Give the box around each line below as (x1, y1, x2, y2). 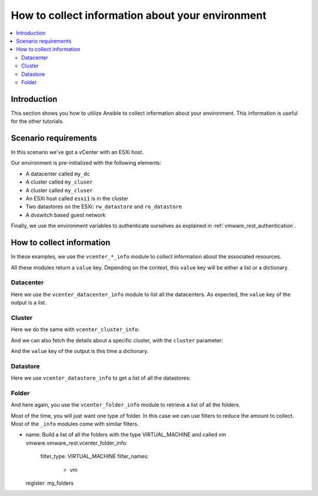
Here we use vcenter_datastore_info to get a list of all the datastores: (11, 374, 191, 382)
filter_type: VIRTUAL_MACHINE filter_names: (40, 453, 149, 460)
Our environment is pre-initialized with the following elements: (11, 159, 162, 167)
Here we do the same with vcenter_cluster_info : (11, 326, 140, 333)
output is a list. (11, 299, 47, 306)
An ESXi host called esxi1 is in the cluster (25, 195, 129, 202)
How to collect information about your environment (11, 9, 267, 22)
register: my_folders (25, 480, 74, 487)
